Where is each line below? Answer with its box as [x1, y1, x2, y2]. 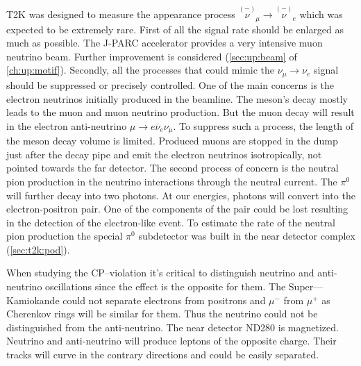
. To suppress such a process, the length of [173, 118, 353, 133]
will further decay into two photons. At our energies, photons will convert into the [6, 188, 355, 202]
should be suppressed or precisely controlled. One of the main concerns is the [6, 77, 335, 92]
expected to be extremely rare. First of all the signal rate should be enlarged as [6, 22, 344, 36]
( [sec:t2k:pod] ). [6, 242, 70, 256]
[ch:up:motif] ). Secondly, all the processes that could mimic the [6, 63, 275, 77]
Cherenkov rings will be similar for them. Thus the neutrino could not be [6, 306, 318, 321]
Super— [288, 279, 324, 294]
